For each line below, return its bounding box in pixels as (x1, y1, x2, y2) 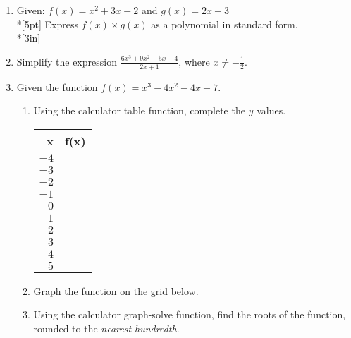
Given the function (16, 79, 98, 94)
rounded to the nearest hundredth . (33, 320, 180, 335)
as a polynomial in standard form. (151, 16, 298, 31)
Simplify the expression (16, 54, 117, 68)
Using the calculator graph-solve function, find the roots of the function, (33, 307, 346, 322)
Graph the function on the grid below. (33, 283, 199, 298)
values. (257, 103, 286, 118)
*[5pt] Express (16, 16, 78, 31)
